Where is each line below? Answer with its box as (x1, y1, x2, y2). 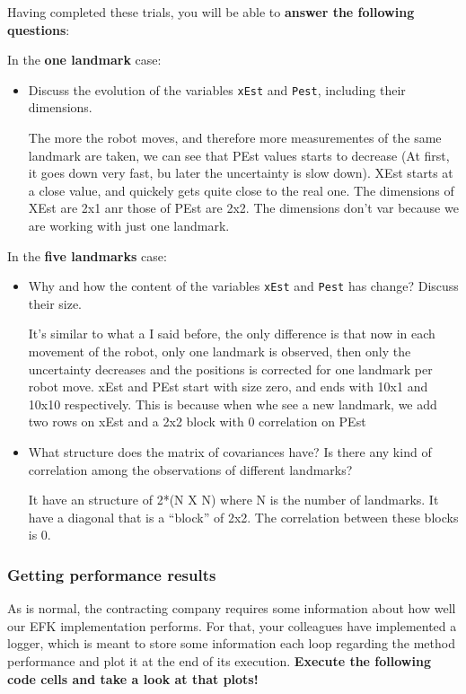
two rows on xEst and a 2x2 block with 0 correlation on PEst (28, 412, 366, 431)
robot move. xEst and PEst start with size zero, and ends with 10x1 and (28, 377, 428, 396)
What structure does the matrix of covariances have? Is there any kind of (28, 443, 432, 461)
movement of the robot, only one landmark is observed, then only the (28, 342, 411, 361)
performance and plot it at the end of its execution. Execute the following (7, 651, 431, 670)
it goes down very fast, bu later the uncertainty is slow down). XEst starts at (28, 163, 453, 182)
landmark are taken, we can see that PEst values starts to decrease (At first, (28, 145, 450, 164)
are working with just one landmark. (28, 216, 230, 234)
